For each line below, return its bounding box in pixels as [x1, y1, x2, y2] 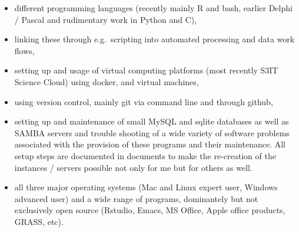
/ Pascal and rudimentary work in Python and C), [14, 13, 197, 25]
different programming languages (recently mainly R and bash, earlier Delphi [14, 2, 293, 14]
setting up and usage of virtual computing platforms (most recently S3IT [14, 64, 278, 76]
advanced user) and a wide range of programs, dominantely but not [14, 192, 258, 204]
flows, [14, 44, 35, 56]
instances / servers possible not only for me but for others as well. [14, 161, 253, 173]
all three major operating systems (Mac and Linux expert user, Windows [14, 181, 278, 193]
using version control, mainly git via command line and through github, [14, 95, 273, 107]
